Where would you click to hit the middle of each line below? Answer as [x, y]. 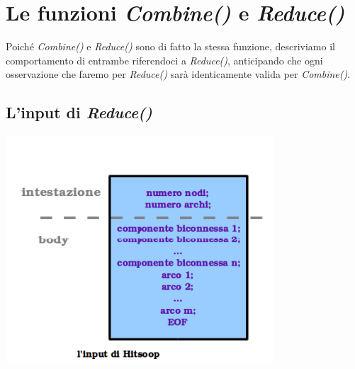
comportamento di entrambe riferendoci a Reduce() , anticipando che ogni [164, 60]
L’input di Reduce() [79, 112]
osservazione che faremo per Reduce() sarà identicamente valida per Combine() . [178, 74]
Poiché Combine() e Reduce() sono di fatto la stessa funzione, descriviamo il [170, 46]
